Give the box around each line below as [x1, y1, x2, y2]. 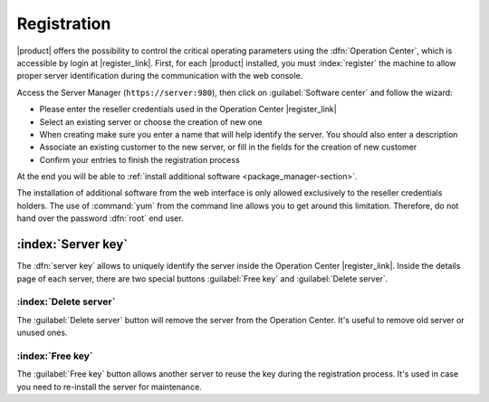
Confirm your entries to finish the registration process [39, 154, 240, 165]
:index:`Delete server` [16, 295, 116, 308]
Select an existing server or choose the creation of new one [39, 116, 263, 127]
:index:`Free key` [16, 349, 94, 362]
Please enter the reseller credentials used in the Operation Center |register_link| [39, 104, 337, 115]
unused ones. [16, 327, 68, 339]
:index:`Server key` [16, 236, 129, 253]
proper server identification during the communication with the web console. [16, 71, 303, 81]
